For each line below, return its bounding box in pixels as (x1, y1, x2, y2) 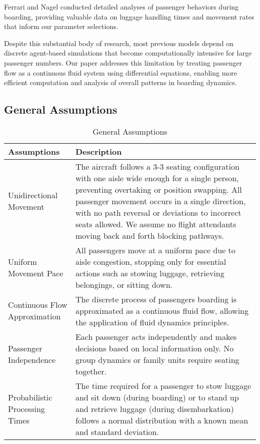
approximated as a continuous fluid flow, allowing (75, 304, 248, 316)
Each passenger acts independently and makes (75, 330, 237, 342)
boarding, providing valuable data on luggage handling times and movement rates (4, 11, 254, 22)
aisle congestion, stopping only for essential (75, 255, 226, 267)
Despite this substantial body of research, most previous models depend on (4, 38, 234, 48)
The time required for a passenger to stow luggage (75, 379, 251, 391)
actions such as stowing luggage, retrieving (75, 267, 224, 279)
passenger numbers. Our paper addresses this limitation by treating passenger (4, 57, 242, 68)
